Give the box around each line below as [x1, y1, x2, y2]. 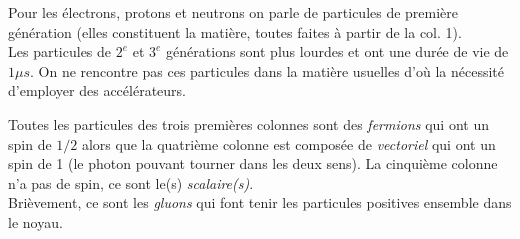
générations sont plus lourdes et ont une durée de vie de [166, 41, 509, 62]
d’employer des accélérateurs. [8, 80, 186, 101]
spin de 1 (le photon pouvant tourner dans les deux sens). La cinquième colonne [8, 153, 498, 174]
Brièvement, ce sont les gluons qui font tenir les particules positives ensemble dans [8, 192, 512, 213]
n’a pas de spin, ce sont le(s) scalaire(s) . [8, 172, 254, 193]
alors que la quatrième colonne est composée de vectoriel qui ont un [81, 133, 496, 154]
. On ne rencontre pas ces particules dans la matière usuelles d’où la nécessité [30, 60, 505, 81]
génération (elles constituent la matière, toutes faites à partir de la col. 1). [8, 21, 462, 42]
